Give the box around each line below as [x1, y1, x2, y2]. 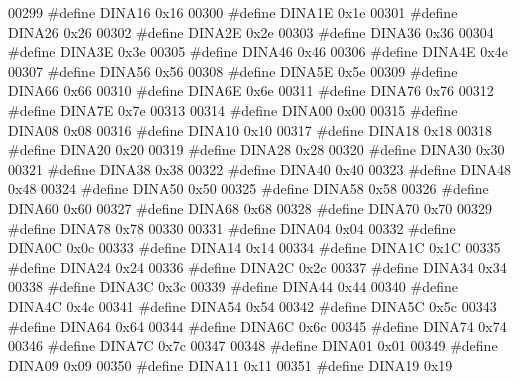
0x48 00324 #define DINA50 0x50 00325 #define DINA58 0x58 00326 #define [8, 178, 489, 199]
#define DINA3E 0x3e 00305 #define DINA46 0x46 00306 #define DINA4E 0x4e [8, 41, 508, 62]
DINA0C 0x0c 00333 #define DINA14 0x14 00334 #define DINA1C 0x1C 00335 [8, 237, 501, 258]
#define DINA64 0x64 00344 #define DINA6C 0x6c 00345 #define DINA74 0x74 [8, 315, 507, 336]
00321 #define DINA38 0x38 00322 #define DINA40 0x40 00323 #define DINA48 [8, 158, 512, 179]
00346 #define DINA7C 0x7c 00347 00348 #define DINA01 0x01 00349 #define [8, 335, 498, 356]
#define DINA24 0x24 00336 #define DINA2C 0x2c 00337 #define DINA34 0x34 [8, 256, 507, 277]
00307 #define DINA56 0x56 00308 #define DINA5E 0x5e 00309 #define [8, 60, 458, 81]
